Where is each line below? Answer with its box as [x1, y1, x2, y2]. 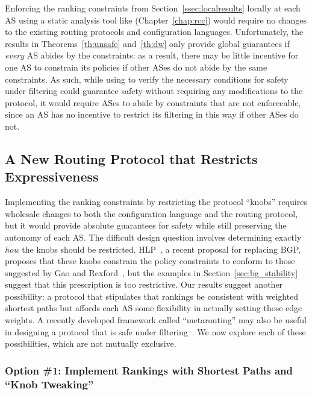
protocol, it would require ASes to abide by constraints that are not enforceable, [5, 96, 301, 109]
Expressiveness [5, 167, 99, 186]
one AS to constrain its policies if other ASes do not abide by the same [5, 60, 267, 73]
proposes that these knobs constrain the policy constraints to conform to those [5, 254, 295, 267]
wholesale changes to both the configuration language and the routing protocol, [5, 207, 298, 220]
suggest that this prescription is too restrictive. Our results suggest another [5, 278, 283, 291]
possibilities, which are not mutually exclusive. [5, 337, 176, 350]
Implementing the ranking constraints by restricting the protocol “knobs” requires [5, 195, 307, 208]
